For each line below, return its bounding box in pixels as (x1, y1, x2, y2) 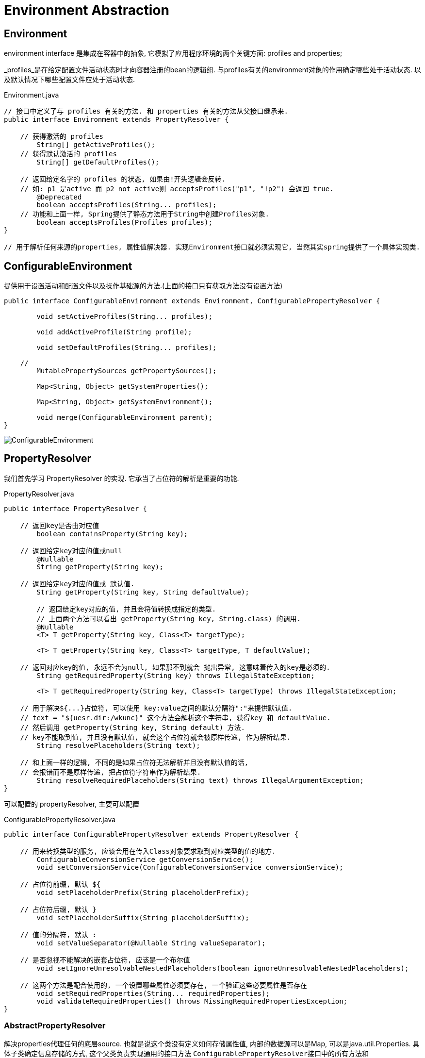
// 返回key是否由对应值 (20, 521, 99, 529)
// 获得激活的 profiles (20, 132, 103, 141)
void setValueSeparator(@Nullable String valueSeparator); (36, 939, 266, 947)
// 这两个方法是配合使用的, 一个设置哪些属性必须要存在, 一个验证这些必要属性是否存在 (20, 981, 307, 989)
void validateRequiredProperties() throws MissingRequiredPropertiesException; (36, 997, 348, 1005)
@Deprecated (36, 193, 82, 201)
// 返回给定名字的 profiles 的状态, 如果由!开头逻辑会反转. (20, 175, 226, 183)
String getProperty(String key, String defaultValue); (36, 588, 249, 596)
